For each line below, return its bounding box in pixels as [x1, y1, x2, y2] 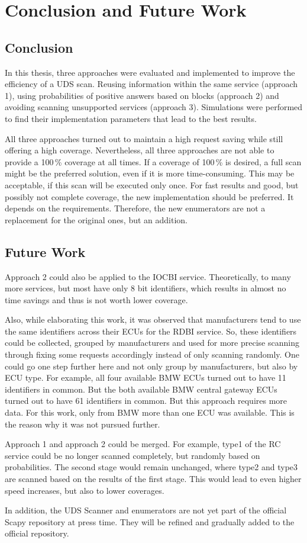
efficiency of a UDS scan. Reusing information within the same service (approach [5, 78, 298, 90]
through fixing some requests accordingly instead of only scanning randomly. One [5, 348, 299, 361]
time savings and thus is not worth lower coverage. [5, 293, 188, 306]
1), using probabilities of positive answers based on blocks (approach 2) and [5, 89, 279, 101]
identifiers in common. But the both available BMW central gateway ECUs [5, 383, 277, 395]
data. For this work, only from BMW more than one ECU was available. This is [5, 406, 295, 419]
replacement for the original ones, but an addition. [5, 213, 188, 226]
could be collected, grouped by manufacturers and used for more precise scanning [5, 336, 299, 349]
